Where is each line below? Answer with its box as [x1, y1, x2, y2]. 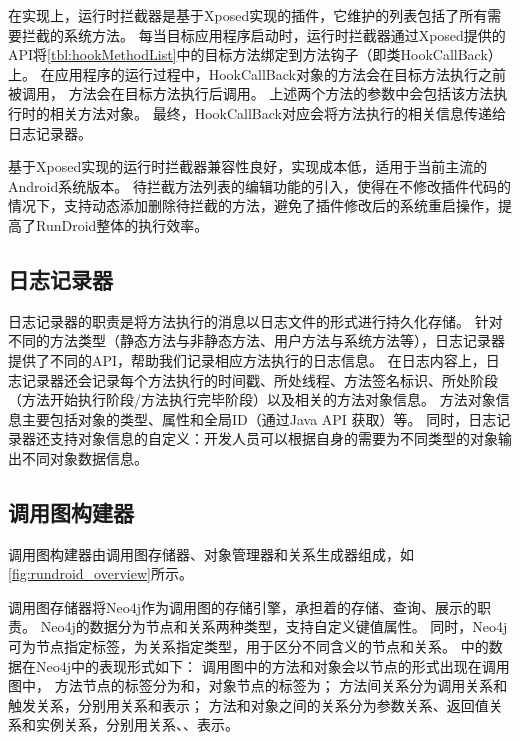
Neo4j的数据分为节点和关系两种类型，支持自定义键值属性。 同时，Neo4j [40, 616, 508, 637]
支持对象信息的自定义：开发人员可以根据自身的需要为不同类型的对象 [49, 428, 498, 449]
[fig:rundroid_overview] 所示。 [8, 563, 193, 584]
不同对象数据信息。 [21, 447, 148, 468]
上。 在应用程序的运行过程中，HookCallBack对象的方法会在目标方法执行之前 [8, 63, 506, 84]
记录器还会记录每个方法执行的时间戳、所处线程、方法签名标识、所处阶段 [21, 369, 498, 390]
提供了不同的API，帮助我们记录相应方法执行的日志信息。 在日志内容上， [8, 349, 486, 370]
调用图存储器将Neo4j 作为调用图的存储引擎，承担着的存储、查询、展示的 [8, 596, 477, 617]
